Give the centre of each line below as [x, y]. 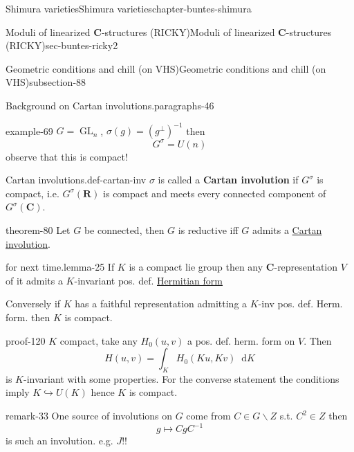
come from [208, 416]
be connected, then [124, 229]
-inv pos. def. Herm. [300, 304]
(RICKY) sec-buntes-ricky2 [62, 45]
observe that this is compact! [67, 156]
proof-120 [26, 340]
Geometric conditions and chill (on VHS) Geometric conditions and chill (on [166, 68]
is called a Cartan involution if [228, 180]
